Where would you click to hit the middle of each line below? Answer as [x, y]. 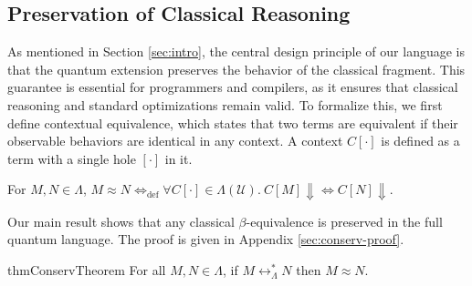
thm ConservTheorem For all [87, 270]
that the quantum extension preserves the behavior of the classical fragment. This [236, 69]
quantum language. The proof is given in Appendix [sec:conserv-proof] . [206, 239]
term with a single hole [72, 158]
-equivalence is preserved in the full [344, 221]
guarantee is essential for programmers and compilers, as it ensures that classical [233, 87]
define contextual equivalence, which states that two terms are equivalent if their [233, 123]
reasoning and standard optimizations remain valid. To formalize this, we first [225, 104]
